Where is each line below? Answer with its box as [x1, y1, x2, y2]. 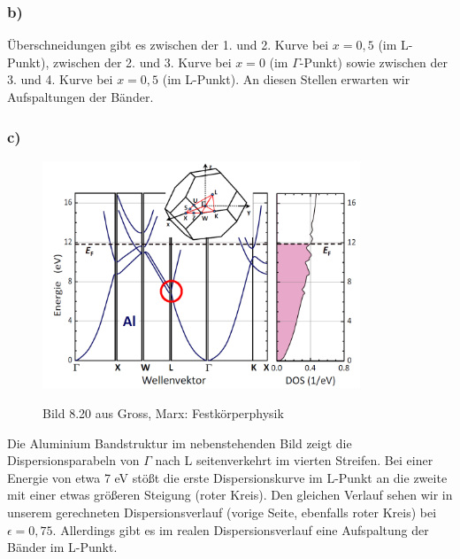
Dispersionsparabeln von [7, 451, 140, 470]
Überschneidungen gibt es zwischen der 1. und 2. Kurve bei [7, 35, 329, 54]
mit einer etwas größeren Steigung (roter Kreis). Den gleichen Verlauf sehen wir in [7, 485, 453, 504]
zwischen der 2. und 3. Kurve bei [52, 52, 232, 71]
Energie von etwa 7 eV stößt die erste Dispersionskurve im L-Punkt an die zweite [7, 468, 448, 486]
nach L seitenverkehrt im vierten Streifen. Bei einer [155, 451, 433, 470]
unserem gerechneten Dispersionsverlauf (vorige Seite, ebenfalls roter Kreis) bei [7, 503, 437, 522]
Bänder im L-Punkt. [7, 538, 118, 556]
